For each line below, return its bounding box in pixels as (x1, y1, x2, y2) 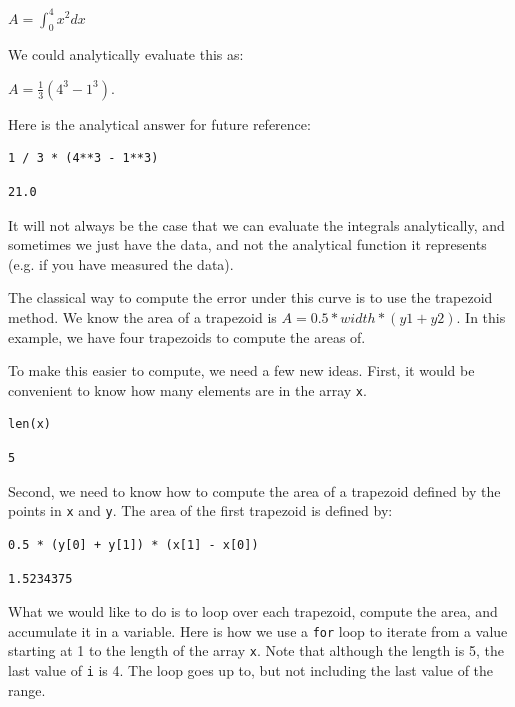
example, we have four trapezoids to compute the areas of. (8, 326, 366, 347)
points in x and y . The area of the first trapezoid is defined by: (8, 500, 393, 521)
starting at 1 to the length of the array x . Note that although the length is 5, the (8, 640, 504, 661)
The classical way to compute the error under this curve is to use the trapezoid (8, 287, 493, 308)
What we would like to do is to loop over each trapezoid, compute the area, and (8, 601, 498, 622)
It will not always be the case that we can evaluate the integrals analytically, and (8, 214, 505, 235)
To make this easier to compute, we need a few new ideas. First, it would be (8, 360, 475, 381)
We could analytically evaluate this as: (8, 44, 244, 65)
